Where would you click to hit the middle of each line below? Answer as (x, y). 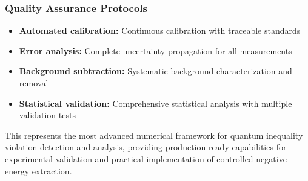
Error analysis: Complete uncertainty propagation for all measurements (156, 50)
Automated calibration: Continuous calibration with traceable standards (160, 30)
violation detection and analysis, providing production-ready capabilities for (146, 147)
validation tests (47, 115)
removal (34, 83)
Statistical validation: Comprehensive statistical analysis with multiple (156, 103)
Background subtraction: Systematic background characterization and (156, 71)
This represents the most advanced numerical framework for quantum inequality (154, 135)
